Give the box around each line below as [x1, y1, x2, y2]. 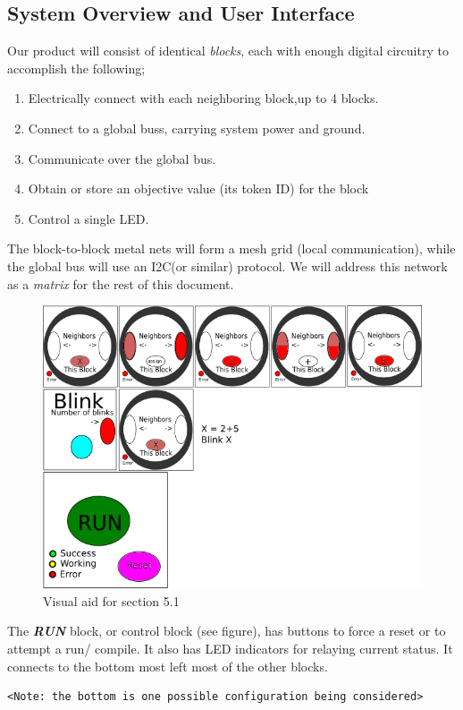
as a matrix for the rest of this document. [7, 274, 234, 293]
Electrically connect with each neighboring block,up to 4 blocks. [28, 89, 379, 107]
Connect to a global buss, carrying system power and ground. [28, 118, 366, 137]
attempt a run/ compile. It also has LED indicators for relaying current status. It [7, 638, 453, 657]
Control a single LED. [28, 209, 149, 227]
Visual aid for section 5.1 [43, 591, 180, 610]
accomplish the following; [7, 58, 146, 77]
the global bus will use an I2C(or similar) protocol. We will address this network [7, 256, 448, 275]
